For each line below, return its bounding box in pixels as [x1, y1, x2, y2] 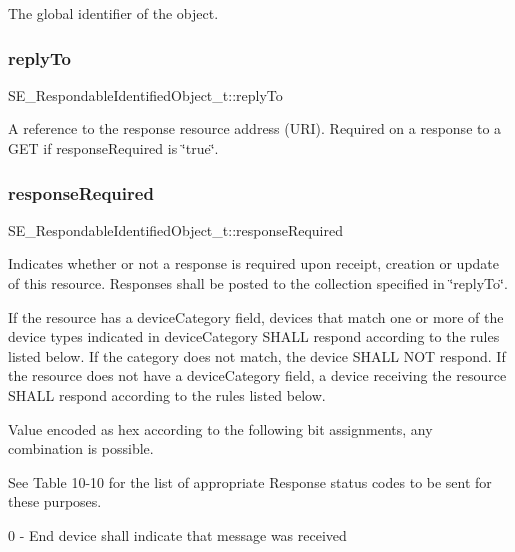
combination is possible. [8, 438, 154, 459]
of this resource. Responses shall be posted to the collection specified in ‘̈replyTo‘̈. [8, 273, 508, 293]
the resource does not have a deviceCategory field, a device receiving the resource [8, 365, 507, 386]
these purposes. [8, 491, 102, 512]
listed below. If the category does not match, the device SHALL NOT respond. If [8, 345, 506, 366]
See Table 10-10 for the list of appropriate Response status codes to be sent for [8, 471, 492, 492]
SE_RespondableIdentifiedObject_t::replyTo [8, 84, 283, 105]
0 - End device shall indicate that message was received [8, 524, 347, 545]
